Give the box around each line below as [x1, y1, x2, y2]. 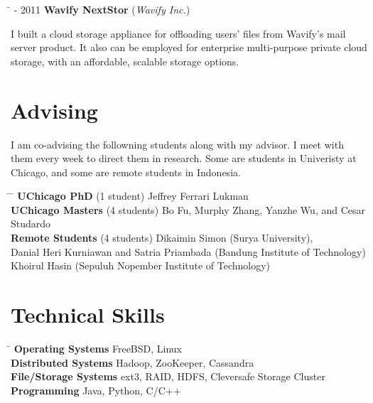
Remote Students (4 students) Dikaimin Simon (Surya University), [11, 230, 313, 245]
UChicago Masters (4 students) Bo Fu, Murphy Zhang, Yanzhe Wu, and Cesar [11, 202, 365, 217]
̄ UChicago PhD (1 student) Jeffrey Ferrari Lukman [11, 188, 249, 203]
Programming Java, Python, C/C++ [11, 382, 181, 397]
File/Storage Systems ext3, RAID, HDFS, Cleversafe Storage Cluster [11, 369, 325, 384]
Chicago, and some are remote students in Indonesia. [11, 164, 241, 179]
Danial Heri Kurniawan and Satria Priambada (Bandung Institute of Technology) [11, 244, 366, 259]
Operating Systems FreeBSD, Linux [13, 340, 183, 355]
